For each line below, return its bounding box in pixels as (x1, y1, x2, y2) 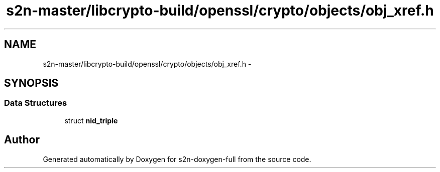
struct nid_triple (64, 116, 118, 125)
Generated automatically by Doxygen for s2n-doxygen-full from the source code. (43, 154, 311, 163)
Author (4, 133, 40, 146)
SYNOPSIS (4, 77, 59, 90)
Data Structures (4, 98, 67, 108)
